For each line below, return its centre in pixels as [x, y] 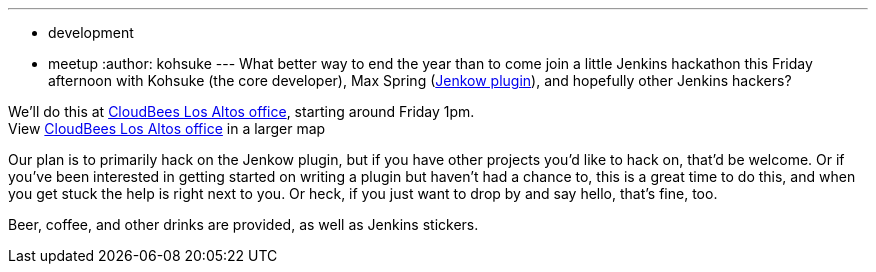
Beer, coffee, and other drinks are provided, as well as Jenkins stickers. [243, 224]
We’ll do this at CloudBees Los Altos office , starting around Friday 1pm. [241, 111]
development [91, 32]
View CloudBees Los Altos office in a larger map [167, 128]
